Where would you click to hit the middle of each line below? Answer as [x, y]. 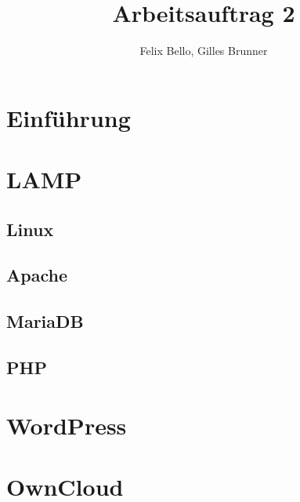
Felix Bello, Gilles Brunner [204, 51]
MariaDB [45, 321]
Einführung [69, 117]
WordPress [67, 425]
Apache [37, 275]
